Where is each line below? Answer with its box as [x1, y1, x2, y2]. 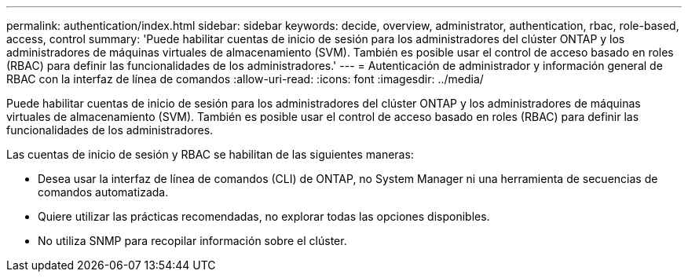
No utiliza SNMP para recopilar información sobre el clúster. [38, 234, 347, 247]
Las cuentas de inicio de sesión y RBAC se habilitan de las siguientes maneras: [6, 148, 414, 161]
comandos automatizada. [38, 185, 169, 199]
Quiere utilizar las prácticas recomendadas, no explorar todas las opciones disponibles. [38, 210, 490, 223]
